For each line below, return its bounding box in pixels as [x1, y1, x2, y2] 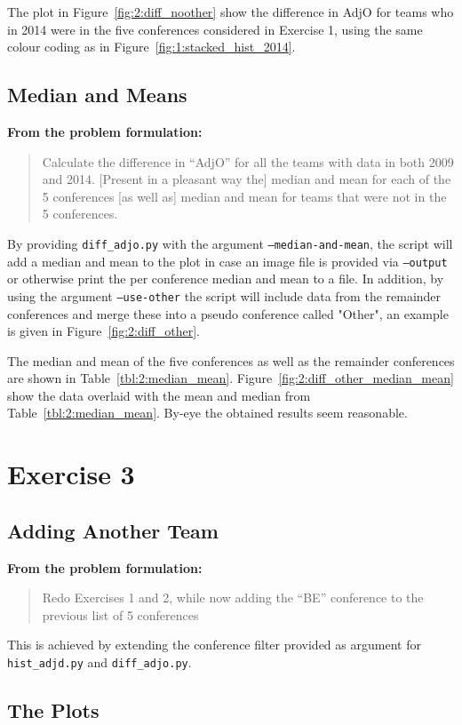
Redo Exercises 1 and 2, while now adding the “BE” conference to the [42, 588, 424, 607]
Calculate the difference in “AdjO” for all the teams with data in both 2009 [42, 152, 454, 171]
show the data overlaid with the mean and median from [7, 386, 311, 404]
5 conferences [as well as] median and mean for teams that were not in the [42, 187, 447, 205]
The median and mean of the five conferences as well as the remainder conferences [7, 351, 455, 370]
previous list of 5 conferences [42, 605, 199, 624]
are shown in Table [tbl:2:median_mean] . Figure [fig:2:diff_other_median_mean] [7, 369, 454, 387]
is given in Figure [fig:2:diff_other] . [7, 322, 201, 340]
